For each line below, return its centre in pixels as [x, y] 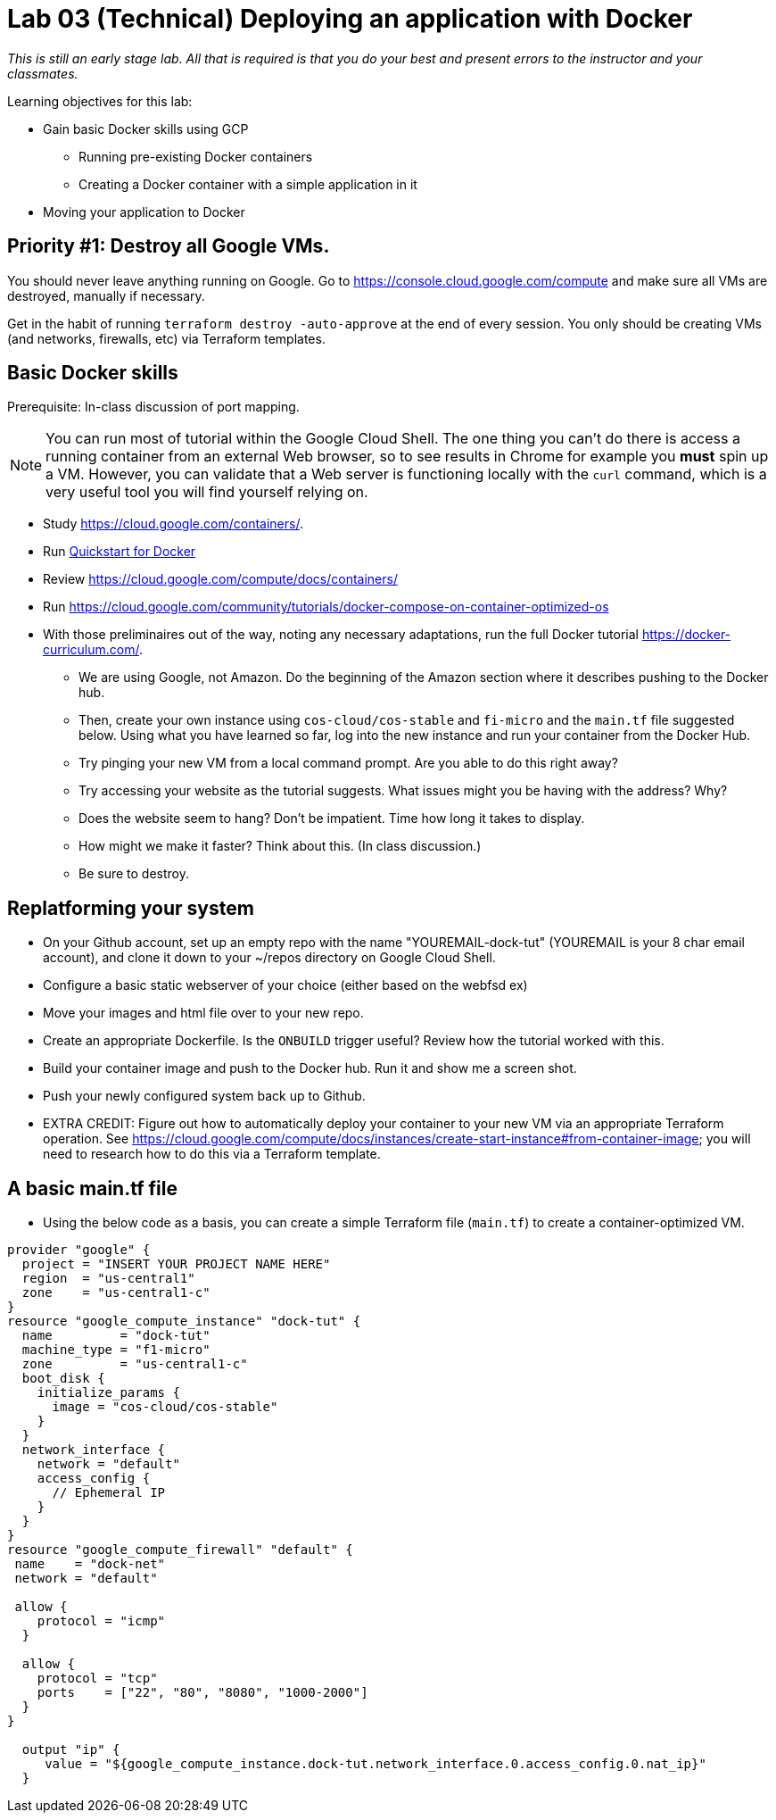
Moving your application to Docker [144, 212]
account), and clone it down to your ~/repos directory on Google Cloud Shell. [269, 958]
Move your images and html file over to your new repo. [203, 1013]
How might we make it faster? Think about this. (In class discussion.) [280, 846]
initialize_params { [108, 1393]
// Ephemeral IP [109, 1493]
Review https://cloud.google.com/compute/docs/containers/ [220, 579]
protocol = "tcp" [97, 1679]
